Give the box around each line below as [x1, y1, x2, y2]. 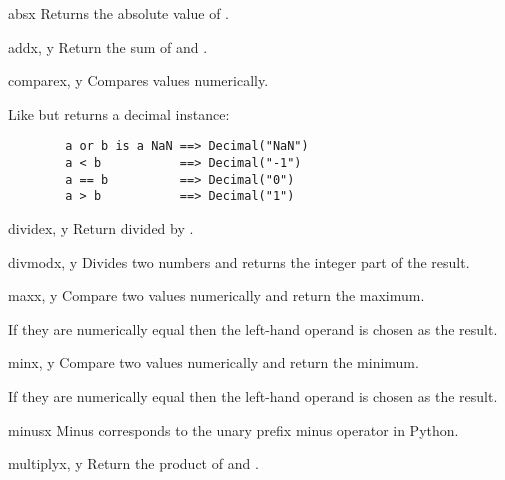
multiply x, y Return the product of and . [8, 453, 259, 474]
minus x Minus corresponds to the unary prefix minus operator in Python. [8, 419, 459, 440]
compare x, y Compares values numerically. [8, 70, 269, 91]
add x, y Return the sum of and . [8, 36, 208, 57]
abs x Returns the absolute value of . [8, 3, 229, 23]
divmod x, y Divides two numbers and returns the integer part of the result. [8, 251, 470, 272]
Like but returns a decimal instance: [8, 103, 230, 124]
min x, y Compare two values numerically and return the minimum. [8, 352, 419, 373]
